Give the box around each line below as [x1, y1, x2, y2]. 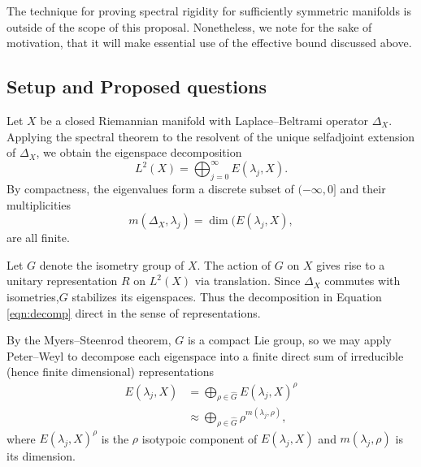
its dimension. [7, 448, 76, 465]
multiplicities [7, 196, 72, 213]
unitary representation [7, 272, 118, 289]
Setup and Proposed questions [7, 74, 267, 99]
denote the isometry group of [39, 256, 184, 273]
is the [101, 430, 129, 447]
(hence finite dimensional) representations [7, 363, 215, 380]
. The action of [197, 256, 271, 273]
